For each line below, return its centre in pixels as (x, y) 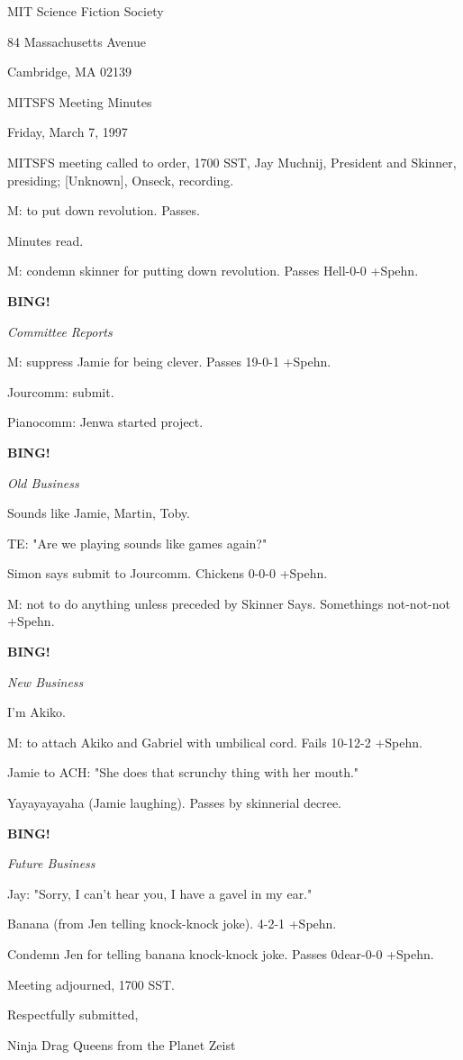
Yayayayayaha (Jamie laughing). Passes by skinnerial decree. (174, 803)
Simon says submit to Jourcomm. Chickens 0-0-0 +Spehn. (168, 573)
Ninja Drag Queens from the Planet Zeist (122, 1044)
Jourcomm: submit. (61, 391)
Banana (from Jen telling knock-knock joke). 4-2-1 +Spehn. (172, 924)
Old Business (43, 482)
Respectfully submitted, (73, 1015)
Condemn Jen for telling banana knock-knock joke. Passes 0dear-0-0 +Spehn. (221, 954)
